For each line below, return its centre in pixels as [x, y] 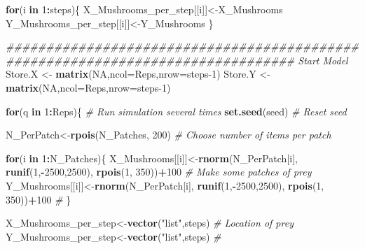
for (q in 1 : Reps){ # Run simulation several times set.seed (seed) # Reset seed [176, 111]
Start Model [323, 60]
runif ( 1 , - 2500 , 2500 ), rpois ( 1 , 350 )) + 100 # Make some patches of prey [159, 172]
